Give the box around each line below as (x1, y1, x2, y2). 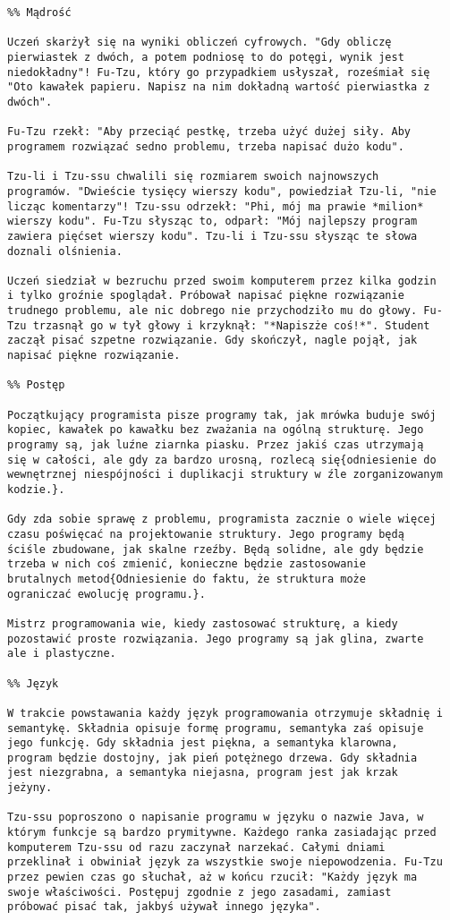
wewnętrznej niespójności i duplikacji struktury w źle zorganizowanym (7, 468, 443, 481)
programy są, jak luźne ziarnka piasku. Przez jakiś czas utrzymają (7, 439, 424, 452)
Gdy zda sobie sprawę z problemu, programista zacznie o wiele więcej (7, 513, 437, 526)
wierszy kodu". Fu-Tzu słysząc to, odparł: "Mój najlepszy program (7, 215, 418, 228)
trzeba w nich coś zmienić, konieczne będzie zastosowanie (7, 558, 366, 571)
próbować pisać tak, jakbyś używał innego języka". (7, 900, 321, 914)
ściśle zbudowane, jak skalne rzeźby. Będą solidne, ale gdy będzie (7, 542, 424, 556)
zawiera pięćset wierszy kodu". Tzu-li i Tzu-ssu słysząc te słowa (7, 229, 418, 243)
